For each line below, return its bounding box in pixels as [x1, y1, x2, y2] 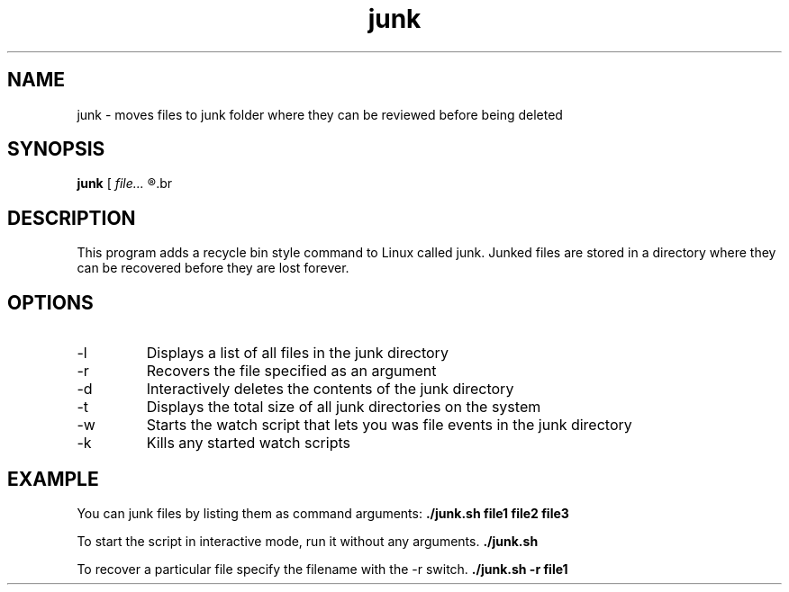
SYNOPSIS [7, 138, 105, 161]
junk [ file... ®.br [77, 175, 173, 192]
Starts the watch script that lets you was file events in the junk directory [146, 416, 632, 435]
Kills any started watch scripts [146, 434, 350, 453]
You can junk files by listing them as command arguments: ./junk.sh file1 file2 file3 [77, 505, 569, 521]
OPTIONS [7, 291, 94, 314]
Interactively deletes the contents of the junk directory [146, 380, 514, 399]
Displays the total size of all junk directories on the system [146, 398, 541, 417]
